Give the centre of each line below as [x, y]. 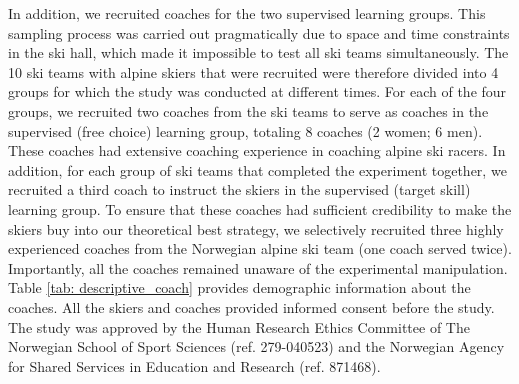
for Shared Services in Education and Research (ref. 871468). [194, 365]
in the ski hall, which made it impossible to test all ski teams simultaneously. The [258, 52]
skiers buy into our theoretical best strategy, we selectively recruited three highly [256, 228]
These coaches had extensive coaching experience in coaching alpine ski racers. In [257, 150]
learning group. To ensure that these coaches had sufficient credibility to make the [260, 208]
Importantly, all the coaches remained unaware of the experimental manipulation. [258, 267]
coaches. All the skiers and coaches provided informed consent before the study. [251, 306]
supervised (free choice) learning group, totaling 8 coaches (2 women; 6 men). [245, 130]
